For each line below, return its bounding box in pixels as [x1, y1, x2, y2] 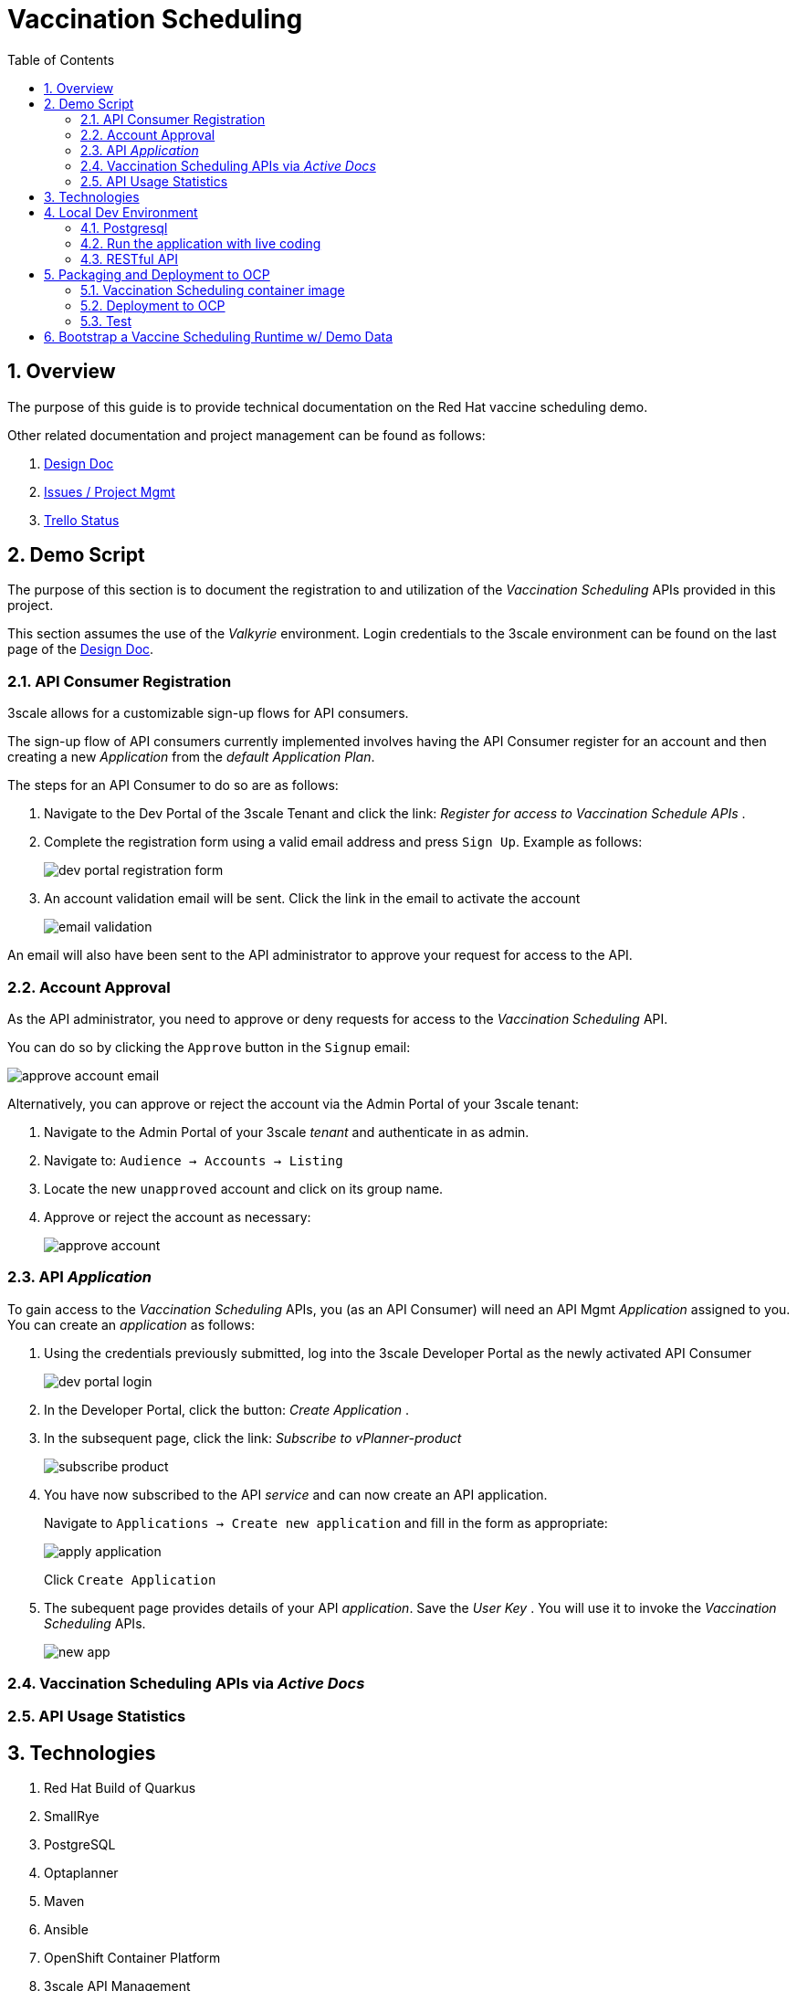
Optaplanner [44, 1865, 119, 1881]
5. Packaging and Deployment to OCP [44, 266, 270, 282]
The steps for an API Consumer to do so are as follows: [7, 777, 339, 794]
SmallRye [44, 1808, 100, 1825]
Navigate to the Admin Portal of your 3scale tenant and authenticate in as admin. [44, 1123, 530, 1140]
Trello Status [44, 511, 120, 528]
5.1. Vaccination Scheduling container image [80, 281, 345, 298]
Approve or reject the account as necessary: [44, 1208, 311, 1225]
